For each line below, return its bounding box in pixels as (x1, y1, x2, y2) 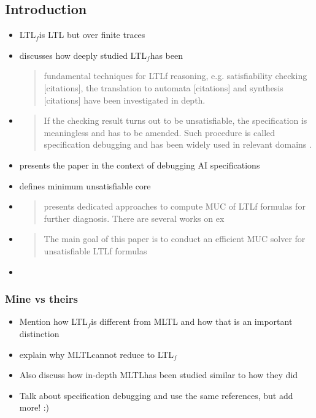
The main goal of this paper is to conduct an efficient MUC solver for (44, 232, 306, 245)
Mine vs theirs (5, 291, 78, 306)
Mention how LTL (19, 315, 88, 328)
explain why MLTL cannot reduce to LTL (19, 348, 174, 360)
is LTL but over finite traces (39, 28, 145, 41)
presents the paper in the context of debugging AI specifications (19, 158, 260, 171)
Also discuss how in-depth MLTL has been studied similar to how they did (19, 368, 298, 381)
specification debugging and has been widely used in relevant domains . (44, 138, 312, 151)
